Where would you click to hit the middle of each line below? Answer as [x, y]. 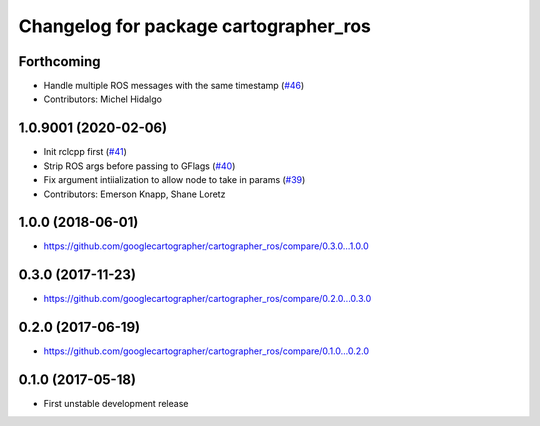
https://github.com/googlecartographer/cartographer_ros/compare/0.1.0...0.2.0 [206, 351]
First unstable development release [116, 404]
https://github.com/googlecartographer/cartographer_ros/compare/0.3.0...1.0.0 [206, 246]
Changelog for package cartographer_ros [195, 26]
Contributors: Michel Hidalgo [102, 99]
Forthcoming [59, 61]
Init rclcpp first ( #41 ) [85, 152]
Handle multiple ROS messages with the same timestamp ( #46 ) [174, 86]
